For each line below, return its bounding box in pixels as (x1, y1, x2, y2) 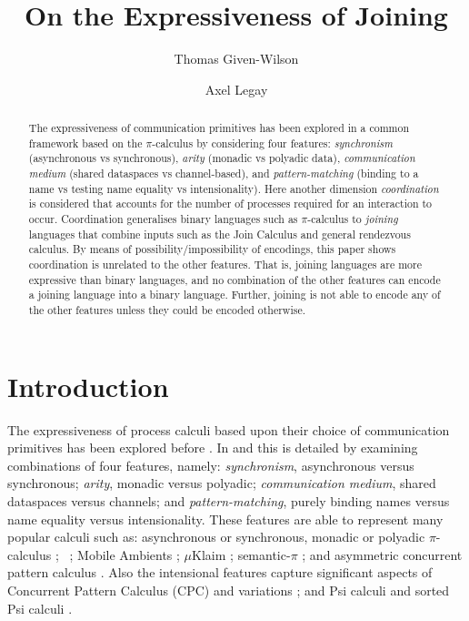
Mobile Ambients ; (77, 545, 180, 564)
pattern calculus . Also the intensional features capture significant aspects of (7, 563, 433, 582)
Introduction (7, 367, 169, 404)
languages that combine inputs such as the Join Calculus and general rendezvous (28, 226, 411, 241)
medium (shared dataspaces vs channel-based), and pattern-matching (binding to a (28, 166, 419, 181)
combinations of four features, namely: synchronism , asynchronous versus (7, 455, 414, 474)
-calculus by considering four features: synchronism (152, 135, 393, 150)
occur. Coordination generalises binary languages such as (28, 211, 298, 227)
